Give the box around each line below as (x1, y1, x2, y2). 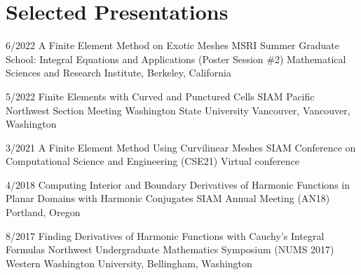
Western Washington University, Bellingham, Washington (6, 255, 252, 270)
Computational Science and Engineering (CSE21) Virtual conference (6, 154, 300, 168)
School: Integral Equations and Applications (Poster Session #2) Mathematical (6, 51, 346, 66)
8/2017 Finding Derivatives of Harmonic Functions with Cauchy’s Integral (6, 228, 325, 243)
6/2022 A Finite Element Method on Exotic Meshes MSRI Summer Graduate (6, 38, 339, 53)
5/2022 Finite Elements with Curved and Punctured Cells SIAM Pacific (6, 88, 315, 103)
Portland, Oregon (6, 205, 81, 220)
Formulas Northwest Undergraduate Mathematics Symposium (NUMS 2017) (6, 242, 334, 257)
